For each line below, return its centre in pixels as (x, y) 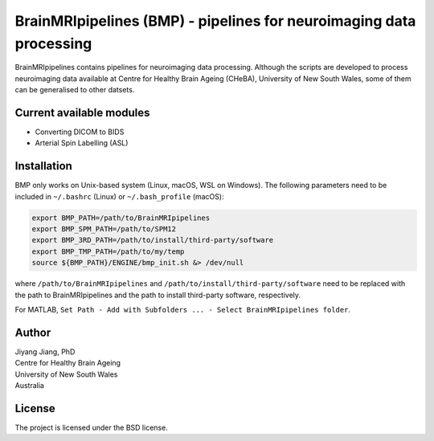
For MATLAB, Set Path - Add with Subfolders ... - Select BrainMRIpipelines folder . (183, 310)
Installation (43, 166)
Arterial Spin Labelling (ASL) (82, 143)
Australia (29, 386)
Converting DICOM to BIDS (80, 132)
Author (33, 332)
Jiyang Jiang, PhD (45, 351)
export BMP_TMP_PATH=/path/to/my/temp (108, 251)
